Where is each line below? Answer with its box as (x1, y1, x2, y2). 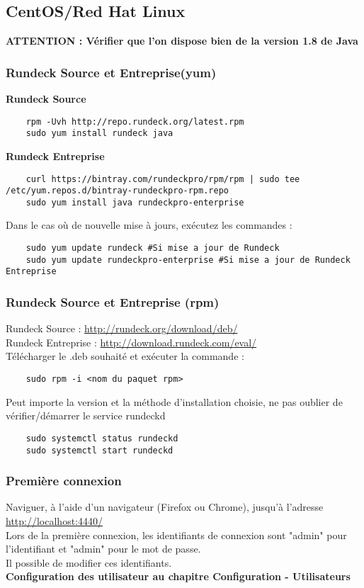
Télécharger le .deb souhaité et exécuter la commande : (6, 349, 244, 363)
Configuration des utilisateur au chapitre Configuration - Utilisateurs (6, 569, 351, 584)
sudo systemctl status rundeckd (25, 433, 178, 443)
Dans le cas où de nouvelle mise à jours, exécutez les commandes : (6, 217, 292, 232)
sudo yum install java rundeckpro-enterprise (25, 197, 244, 208)
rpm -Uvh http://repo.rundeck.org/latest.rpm (25, 116, 244, 127)
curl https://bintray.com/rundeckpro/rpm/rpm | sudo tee (25, 174, 300, 184)
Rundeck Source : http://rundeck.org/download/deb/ (6, 321, 238, 336)
